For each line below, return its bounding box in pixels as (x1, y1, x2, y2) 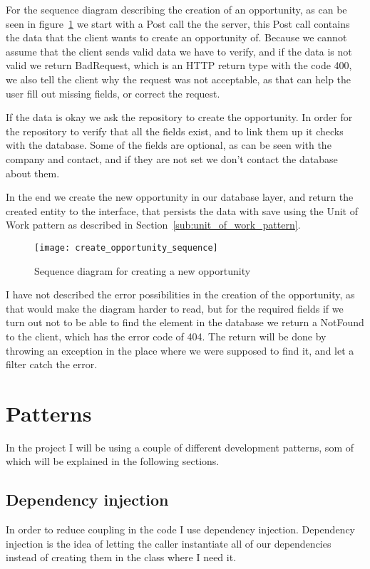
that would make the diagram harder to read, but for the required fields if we (6, 301, 344, 315)
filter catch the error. (6, 357, 98, 372)
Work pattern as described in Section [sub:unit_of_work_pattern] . (6, 217, 301, 232)
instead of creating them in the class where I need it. (6, 550, 237, 565)
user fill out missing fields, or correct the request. (6, 85, 220, 100)
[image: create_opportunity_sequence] (34, 242, 218, 253)
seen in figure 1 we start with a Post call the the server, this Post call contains (6, 16, 350, 31)
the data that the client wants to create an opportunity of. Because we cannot (6, 30, 347, 45)
